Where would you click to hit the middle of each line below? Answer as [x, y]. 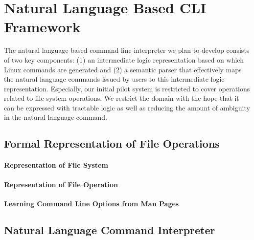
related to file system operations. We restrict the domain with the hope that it [122, 98]
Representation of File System [56, 165]
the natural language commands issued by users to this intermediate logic [114, 79]
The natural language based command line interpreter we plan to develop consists [127, 50]
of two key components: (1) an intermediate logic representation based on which [124, 59]
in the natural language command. [56, 117]
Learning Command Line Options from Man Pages [92, 203]
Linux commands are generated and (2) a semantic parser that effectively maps [123, 69]
